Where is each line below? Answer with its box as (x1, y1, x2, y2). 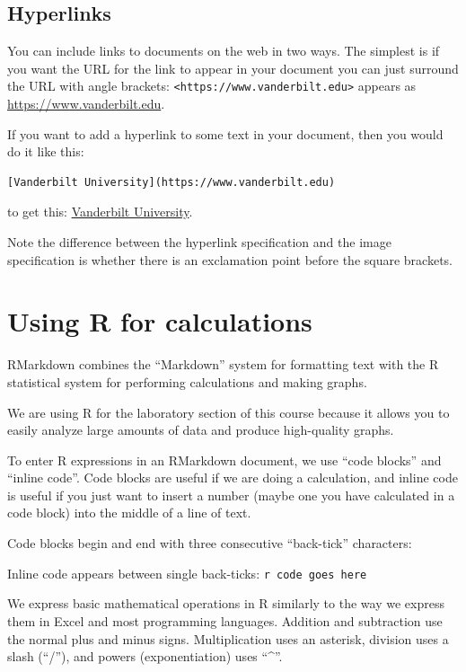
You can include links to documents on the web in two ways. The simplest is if (7, 41, 440, 60)
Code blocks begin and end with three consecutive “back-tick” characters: (7, 534, 412, 553)
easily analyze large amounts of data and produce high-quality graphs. (7, 420, 394, 439)
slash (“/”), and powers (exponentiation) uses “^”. (7, 647, 283, 666)
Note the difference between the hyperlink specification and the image (7, 233, 391, 252)
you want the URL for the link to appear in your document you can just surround (7, 58, 459, 77)
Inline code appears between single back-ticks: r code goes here (7, 563, 367, 582)
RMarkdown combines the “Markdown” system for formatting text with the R (7, 355, 439, 374)
